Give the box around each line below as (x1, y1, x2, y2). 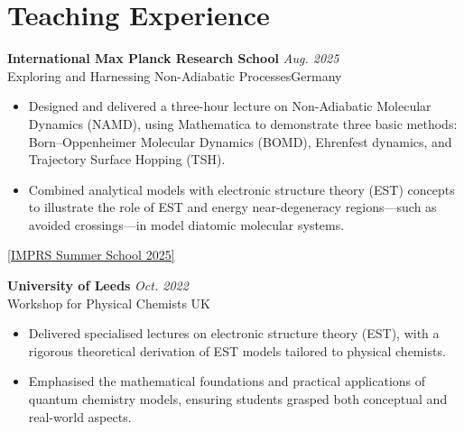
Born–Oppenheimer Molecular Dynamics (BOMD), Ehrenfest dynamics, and (28, 132, 452, 151)
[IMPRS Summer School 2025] (7, 245, 175, 264)
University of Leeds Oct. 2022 (7, 276, 189, 295)
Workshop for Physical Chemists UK (7, 293, 210, 312)
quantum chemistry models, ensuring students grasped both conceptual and (28, 390, 448, 409)
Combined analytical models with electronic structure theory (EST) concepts (28, 179, 455, 198)
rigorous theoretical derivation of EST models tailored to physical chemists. (28, 341, 446, 360)
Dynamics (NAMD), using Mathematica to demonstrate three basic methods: (28, 114, 458, 133)
